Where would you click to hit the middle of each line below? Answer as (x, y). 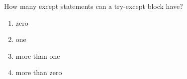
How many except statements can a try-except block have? (93, 6)
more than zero (39, 72)
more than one (38, 56)
